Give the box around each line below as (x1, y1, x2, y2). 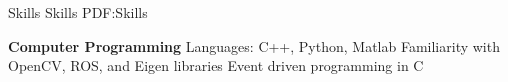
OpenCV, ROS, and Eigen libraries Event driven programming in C (8, 55, 424, 76)
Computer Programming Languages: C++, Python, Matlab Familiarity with (8, 35, 500, 56)
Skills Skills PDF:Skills (8, 2, 148, 22)
